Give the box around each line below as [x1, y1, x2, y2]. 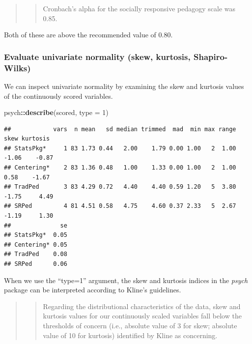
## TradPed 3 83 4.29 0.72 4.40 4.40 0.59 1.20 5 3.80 [4, 183, 236, 191]
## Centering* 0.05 [4, 241, 67, 248]
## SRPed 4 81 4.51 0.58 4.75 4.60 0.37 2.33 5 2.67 [4, 202, 236, 210]
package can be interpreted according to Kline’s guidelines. [4, 285, 181, 295]
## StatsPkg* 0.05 [4, 231, 67, 239]
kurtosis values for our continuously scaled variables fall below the [43, 311, 242, 321]
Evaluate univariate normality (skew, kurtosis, [4, 50, 191, 62]
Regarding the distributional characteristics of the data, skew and [43, 301, 241, 311]
